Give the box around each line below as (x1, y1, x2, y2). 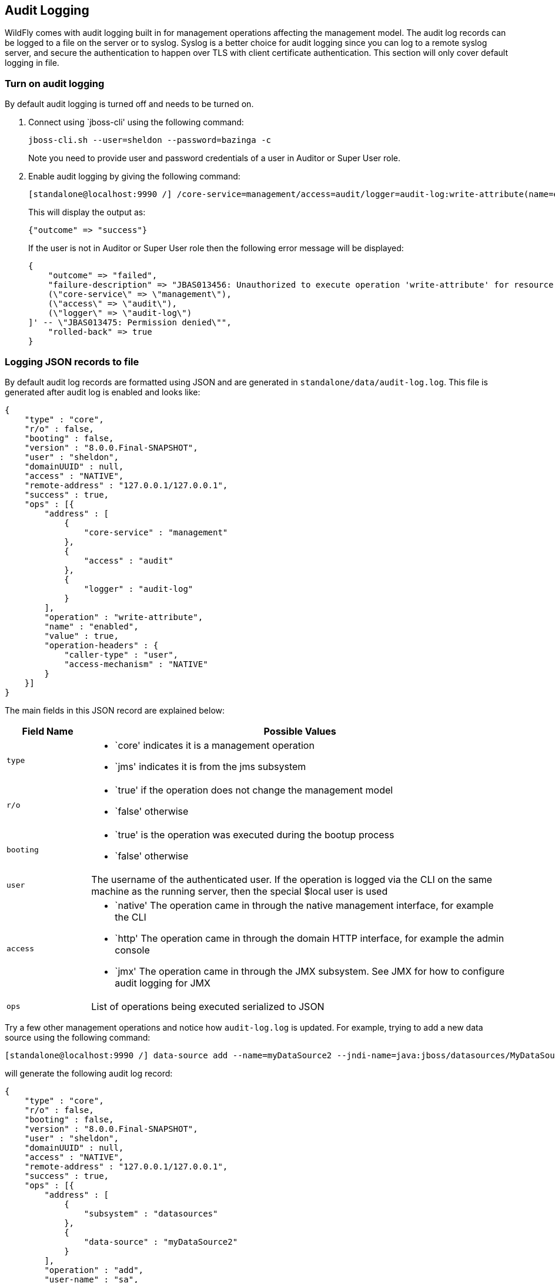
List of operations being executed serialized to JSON (91, 1000, 325, 1012)
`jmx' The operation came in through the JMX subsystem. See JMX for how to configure (115, 965, 505, 977)
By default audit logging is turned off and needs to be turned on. (5, 99, 254, 109)
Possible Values (263, 725, 336, 737)
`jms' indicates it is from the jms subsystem (115, 760, 306, 772)
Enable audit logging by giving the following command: (28, 171, 240, 182)
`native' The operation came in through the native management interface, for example (115, 899, 494, 911)
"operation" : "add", (44, 1265, 144, 1275)
